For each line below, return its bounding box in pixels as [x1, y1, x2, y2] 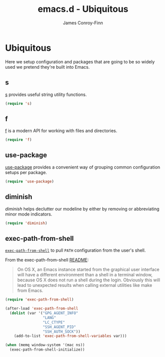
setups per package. [5, 169, 47, 175]
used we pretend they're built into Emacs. [5, 64, 90, 70]
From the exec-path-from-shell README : [5, 257, 89, 263]
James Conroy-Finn [63, 20, 103, 26]
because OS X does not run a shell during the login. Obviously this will [17, 277, 161, 283]
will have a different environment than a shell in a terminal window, [17, 272, 153, 278]
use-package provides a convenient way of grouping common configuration [5, 164, 161, 170]
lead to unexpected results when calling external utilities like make [17, 282, 152, 288]
